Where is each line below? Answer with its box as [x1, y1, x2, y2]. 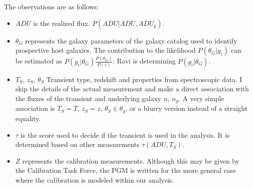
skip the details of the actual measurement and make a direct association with [15, 84, 249, 94]
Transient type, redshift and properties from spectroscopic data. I [46, 74, 242, 84]
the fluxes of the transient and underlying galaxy [15, 93, 161, 103]
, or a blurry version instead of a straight [125, 103, 248, 113]
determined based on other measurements [15, 139, 140, 149]
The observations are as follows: [4, 1, 99, 11]
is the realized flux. [33, 18, 90, 28]
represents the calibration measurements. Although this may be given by [22, 155, 239, 166]
